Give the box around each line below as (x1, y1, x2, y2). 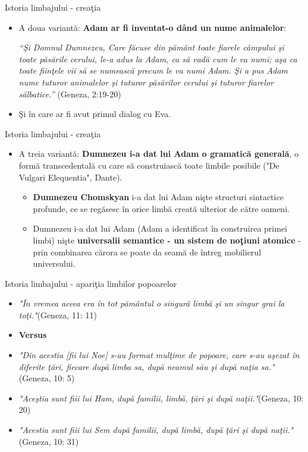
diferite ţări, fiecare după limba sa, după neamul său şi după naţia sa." (18, 360, 275, 372)
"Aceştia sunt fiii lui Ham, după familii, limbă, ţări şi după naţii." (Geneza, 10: (18, 391, 304, 404)
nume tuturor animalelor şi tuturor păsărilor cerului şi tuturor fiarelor (18, 75, 274, 88)
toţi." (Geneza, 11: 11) (18, 308, 97, 321)
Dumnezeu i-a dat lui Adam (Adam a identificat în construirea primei (33, 222, 287, 235)
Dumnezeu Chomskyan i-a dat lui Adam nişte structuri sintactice (33, 191, 284, 203)
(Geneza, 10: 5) (18, 372, 75, 384)
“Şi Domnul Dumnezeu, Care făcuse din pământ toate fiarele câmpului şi (18, 41, 284, 53)
